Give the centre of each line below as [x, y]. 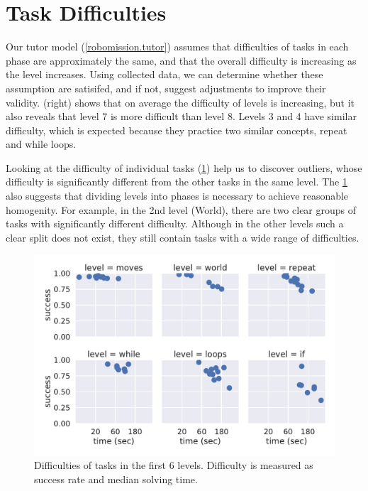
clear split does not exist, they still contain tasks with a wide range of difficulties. [183, 237]
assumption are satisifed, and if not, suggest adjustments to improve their [166, 88]
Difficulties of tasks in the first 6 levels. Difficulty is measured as [174, 465]
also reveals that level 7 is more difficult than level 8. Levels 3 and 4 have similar [181, 116]
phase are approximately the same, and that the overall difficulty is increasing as [181, 60]
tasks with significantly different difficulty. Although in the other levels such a [175, 223]
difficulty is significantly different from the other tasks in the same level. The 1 [177, 182]
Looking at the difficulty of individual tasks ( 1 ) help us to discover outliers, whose [184, 167]
